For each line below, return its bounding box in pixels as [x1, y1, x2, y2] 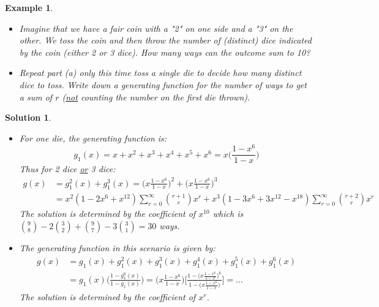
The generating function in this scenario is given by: [19, 241, 216, 254]
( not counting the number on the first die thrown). [62, 90, 250, 103]
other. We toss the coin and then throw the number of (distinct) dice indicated [19, 34, 312, 47]
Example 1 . [5, 1, 53, 13]
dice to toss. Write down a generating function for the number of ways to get [19, 78, 307, 91]
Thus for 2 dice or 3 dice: [19, 162, 116, 175]
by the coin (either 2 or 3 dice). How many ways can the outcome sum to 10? [19, 45, 310, 58]
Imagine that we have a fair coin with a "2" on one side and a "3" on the [19, 21, 293, 34]
